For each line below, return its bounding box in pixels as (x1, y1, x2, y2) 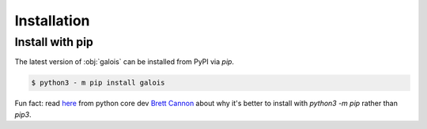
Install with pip (14, 35, 94, 49)
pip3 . (14, 109, 32, 119)
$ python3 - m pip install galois (31, 78, 165, 87)
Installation (14, 12, 90, 29)
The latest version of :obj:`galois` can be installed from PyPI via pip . (14, 57, 235, 66)
